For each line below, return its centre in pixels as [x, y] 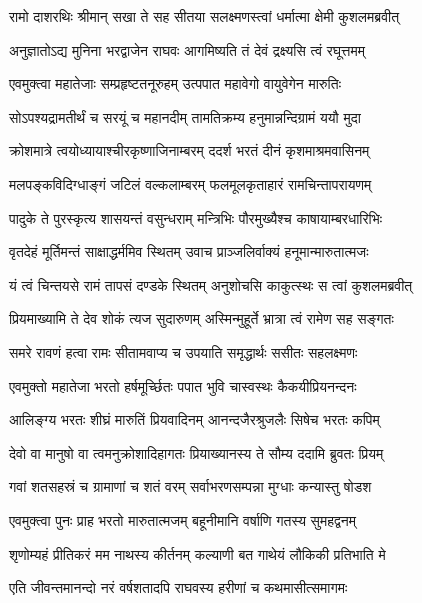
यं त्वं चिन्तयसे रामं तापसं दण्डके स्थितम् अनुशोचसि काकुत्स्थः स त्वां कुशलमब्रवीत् [211, 284]
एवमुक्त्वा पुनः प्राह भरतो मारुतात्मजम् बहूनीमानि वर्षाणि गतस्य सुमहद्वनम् [183, 519]
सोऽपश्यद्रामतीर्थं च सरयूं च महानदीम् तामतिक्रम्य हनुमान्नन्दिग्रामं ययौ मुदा [185, 116]
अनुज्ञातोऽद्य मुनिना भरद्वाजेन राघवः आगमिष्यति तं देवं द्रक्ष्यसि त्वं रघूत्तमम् [187, 49]
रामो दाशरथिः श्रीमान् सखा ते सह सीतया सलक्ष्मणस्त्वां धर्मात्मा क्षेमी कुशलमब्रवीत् [204, 16]
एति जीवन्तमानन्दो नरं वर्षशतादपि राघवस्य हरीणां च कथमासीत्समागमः [178, 587]
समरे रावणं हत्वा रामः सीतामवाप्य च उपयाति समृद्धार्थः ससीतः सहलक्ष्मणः [183, 351]
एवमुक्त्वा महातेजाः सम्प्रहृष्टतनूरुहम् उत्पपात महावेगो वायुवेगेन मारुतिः [175, 83]
